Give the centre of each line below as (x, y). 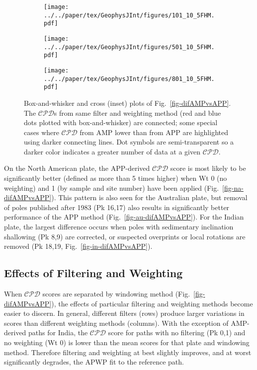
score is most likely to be (208, 168)
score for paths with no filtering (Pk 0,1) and (177, 333)
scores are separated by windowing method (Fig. (116, 294)
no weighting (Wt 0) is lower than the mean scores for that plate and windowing (127, 342)
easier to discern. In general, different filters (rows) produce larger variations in (124, 313)
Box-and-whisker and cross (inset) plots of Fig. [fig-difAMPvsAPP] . (128, 103)
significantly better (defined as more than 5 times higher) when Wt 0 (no (116, 178)
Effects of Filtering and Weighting (93, 273)
